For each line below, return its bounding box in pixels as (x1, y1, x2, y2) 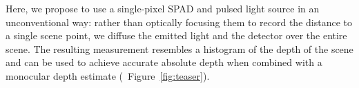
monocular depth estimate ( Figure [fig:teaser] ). (6, 68, 210, 82)
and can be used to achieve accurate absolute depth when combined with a (6, 55, 322, 69)
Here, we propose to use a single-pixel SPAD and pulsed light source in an (6, 1, 320, 15)
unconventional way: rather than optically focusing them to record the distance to (6, 14, 352, 29)
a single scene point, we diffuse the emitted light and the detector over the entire (6, 28, 347, 43)
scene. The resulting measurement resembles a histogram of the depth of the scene (6, 41, 353, 56)
